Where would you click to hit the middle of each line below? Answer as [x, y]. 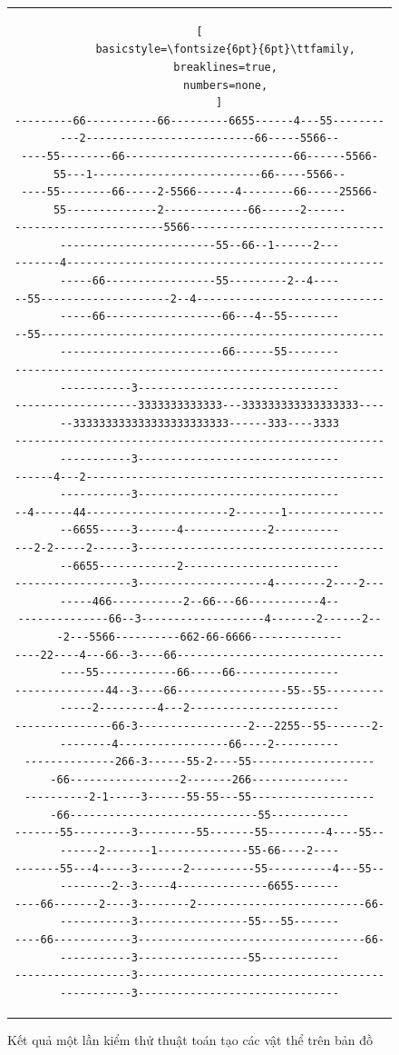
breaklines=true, [225, 67]
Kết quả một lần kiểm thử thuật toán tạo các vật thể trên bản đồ [190, 1039]
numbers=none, [226, 85]
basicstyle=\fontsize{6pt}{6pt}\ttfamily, [225, 50]
